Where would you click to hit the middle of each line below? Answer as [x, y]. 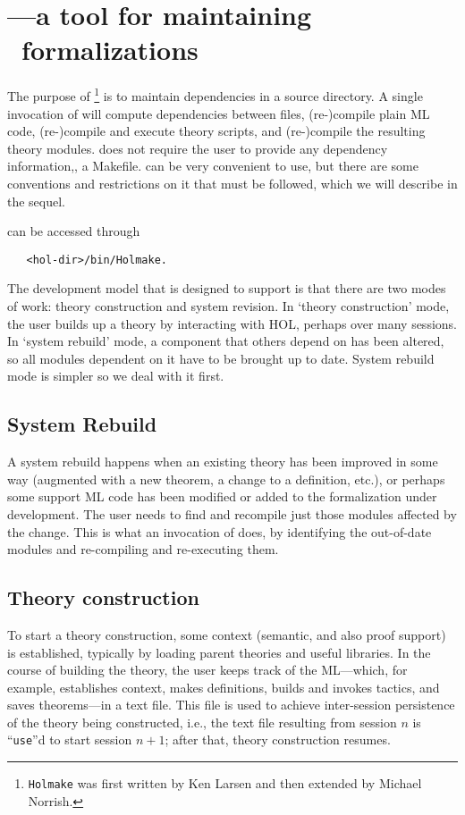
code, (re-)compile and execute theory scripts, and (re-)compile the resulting [216, 131]
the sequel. [37, 201]
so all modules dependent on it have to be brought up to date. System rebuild [221, 358]
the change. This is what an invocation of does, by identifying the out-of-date [220, 531]
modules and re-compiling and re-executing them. [143, 549]
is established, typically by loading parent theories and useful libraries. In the [219, 652]
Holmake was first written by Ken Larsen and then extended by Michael [225, 783]
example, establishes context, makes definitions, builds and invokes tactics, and [224, 687]
